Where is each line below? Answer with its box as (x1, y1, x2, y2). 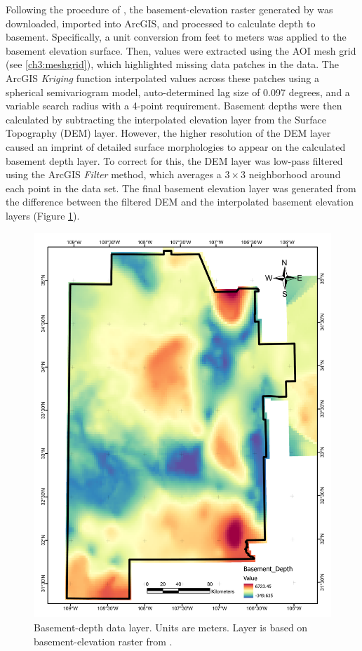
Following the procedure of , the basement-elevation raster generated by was (6, 2, 333, 16)
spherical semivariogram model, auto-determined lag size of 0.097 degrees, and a (6, 84, 350, 99)
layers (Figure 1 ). (6, 208, 80, 222)
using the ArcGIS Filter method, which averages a (6, 167, 222, 182)
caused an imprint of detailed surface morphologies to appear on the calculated (6, 139, 346, 154)
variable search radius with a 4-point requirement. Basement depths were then (6, 98, 342, 113)
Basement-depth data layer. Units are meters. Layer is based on (34, 619, 308, 634)
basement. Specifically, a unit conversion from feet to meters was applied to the (6, 29, 347, 44)
